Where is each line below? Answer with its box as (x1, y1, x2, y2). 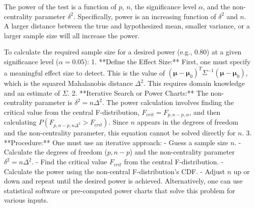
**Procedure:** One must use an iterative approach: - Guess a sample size (4, 137, 228, 147)
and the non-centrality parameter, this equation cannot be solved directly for (4, 128, 236, 138)
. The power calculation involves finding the (102, 97, 234, 107)
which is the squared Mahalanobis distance (4, 78, 133, 88)
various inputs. (4, 195, 49, 205)
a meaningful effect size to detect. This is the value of (4, 67, 165, 78)
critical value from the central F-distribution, (4, 106, 140, 117)
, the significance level (130, 1, 197, 11)
